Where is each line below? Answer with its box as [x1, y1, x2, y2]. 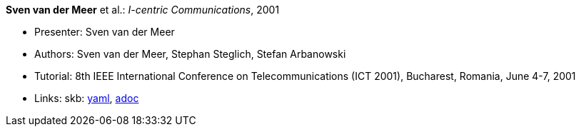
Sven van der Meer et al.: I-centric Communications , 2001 [6, 4, 280, 16]
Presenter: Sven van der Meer [34, 26, 175, 38]
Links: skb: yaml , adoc [34, 92, 139, 104]
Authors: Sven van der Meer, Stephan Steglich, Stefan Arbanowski [34, 48, 346, 60]
